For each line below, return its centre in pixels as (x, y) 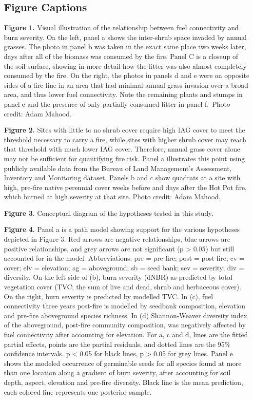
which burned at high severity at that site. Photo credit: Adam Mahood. (112, 197)
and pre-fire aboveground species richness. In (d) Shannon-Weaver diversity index (126, 315)
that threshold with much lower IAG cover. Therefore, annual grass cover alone (122, 149)
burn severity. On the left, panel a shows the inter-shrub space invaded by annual (125, 37)
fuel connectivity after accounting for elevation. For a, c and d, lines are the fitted (126, 334)
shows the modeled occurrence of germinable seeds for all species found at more (123, 363)
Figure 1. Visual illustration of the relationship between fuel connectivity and (121, 28)
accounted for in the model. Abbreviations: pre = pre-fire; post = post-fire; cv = (124, 258)
